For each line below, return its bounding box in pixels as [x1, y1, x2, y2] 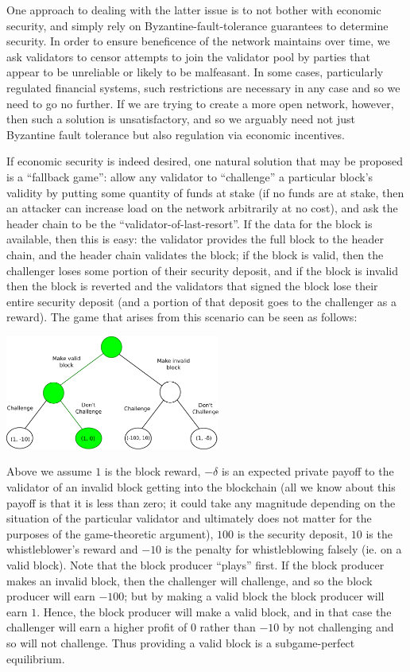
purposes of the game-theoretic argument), [6, 525, 214, 542]
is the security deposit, [237, 525, 348, 542]
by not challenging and [282, 619, 394, 635]
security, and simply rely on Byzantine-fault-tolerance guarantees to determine [6, 17, 389, 33]
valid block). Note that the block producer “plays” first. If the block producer [6, 556, 385, 573]
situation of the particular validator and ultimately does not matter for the [6, 510, 372, 526]
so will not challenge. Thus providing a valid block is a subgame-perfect [6, 634, 355, 651]
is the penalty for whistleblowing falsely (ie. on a [164, 541, 402, 557]
